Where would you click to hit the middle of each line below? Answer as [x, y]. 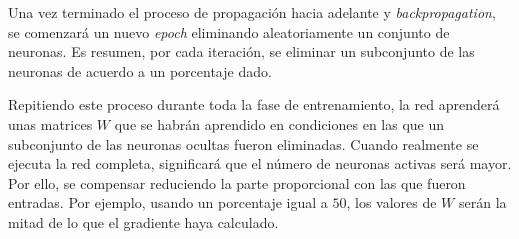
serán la [482, 202]
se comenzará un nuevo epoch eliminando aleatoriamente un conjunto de [229, 31]
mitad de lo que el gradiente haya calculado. [143, 221]
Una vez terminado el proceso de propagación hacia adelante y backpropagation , [252, 12]
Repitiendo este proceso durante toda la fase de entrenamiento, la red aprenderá [254, 104]
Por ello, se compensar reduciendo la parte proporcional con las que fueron [237, 182]
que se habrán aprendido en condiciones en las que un [279, 123]
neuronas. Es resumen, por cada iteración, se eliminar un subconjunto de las [241, 51]
